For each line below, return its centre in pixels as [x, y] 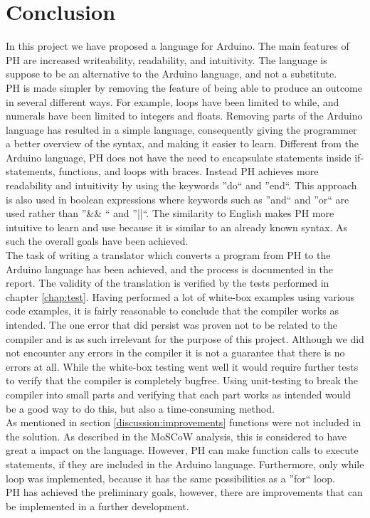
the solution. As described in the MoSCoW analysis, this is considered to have [176, 436]
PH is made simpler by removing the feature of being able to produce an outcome [184, 87]
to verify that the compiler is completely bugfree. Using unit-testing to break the [182, 380]
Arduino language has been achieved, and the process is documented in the [170, 269]
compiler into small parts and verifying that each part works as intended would [179, 394]
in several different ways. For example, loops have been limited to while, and [173, 101]
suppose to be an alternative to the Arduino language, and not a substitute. [171, 74]
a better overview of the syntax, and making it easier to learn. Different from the [183, 143]
